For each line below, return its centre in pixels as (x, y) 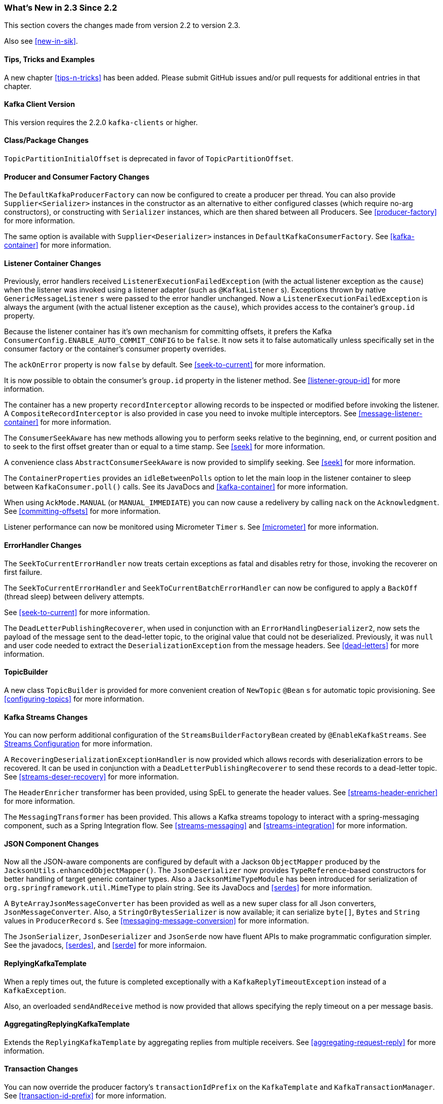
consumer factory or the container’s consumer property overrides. (115, 349)
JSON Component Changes (52, 844)
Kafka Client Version (40, 104)
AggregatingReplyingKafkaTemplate (67, 1024)
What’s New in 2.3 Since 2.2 (61, 8)
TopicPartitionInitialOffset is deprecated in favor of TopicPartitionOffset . (149, 159)
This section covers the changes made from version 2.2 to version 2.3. (122, 25)
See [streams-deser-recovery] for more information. (91, 777)
